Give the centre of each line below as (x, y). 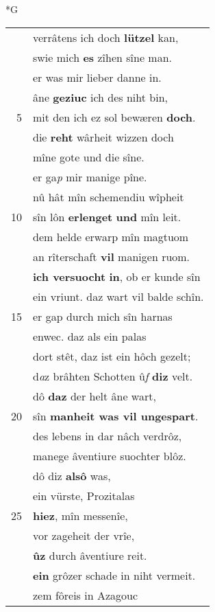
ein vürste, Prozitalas (84, 495)
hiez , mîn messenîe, (80, 515)
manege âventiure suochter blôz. (110, 455)
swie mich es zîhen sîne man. (102, 57)
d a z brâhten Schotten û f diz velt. (113, 376)
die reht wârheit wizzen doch (103, 137)
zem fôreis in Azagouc (86, 595)
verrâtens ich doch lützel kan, (106, 37)
